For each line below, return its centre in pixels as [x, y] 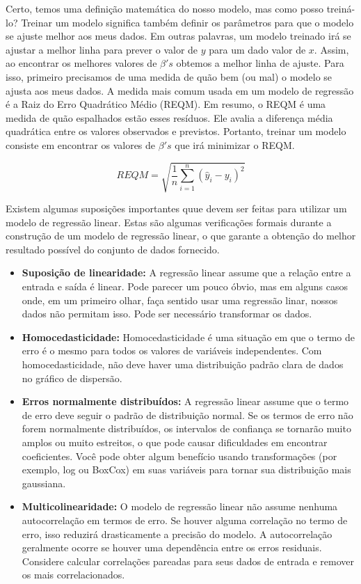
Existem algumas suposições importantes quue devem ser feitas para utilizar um [176, 208]
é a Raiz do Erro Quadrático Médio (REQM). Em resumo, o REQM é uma [166, 104]
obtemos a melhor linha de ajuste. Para [260, 63]
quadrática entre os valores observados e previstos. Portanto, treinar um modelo [176, 131]
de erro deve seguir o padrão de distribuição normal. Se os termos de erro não [187, 415]
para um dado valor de [257, 49]
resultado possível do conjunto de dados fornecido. [113, 249]
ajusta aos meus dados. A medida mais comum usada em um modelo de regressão [180, 90]
